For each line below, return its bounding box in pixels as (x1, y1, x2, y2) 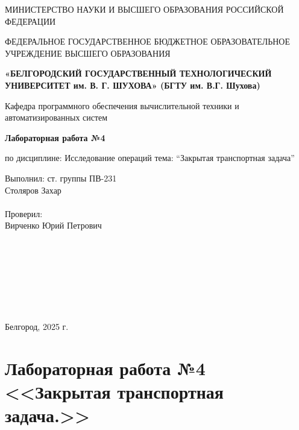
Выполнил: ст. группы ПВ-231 (5, 171, 117, 184)
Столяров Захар (5, 183, 61, 196)
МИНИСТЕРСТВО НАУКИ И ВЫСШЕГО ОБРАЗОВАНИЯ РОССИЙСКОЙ (5, 3, 284, 15)
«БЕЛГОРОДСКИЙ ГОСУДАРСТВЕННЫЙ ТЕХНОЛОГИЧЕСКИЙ (5, 67, 272, 80)
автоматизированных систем (5, 111, 108, 124)
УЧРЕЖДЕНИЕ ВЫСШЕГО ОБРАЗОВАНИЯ (5, 46, 171, 59)
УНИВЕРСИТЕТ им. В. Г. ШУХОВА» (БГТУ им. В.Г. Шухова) (5, 78, 260, 91)
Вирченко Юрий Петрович (5, 219, 102, 232)
